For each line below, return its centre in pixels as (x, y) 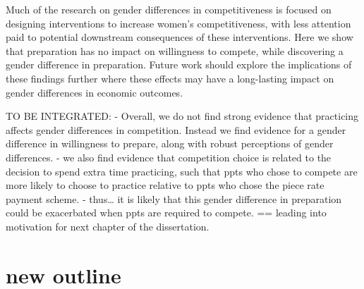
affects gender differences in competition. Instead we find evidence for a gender (176, 129)
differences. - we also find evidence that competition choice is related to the (169, 157)
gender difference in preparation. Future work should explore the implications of (179, 64)
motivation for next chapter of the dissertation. (108, 226)
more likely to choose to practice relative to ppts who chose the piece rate (165, 185)
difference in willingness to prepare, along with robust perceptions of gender (170, 143)
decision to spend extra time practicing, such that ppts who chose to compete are (182, 171)
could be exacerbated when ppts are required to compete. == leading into (166, 213)
